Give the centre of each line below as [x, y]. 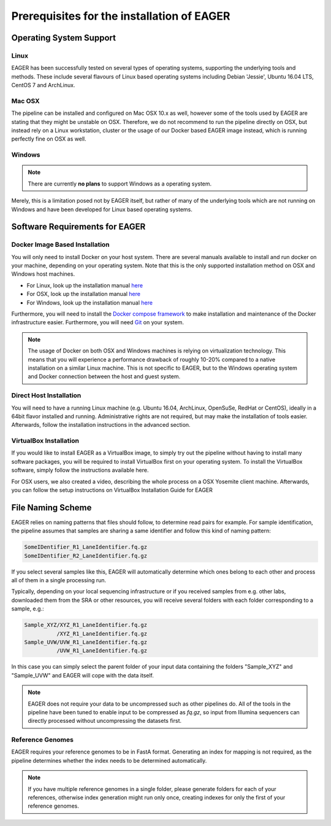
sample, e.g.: [28, 609]
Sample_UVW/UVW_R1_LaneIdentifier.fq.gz [86, 642]
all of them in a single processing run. [59, 580]
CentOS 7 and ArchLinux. [43, 85]
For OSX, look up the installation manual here [84, 294]
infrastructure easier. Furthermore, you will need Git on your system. [97, 322]
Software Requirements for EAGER [78, 227]
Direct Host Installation [46, 395]
